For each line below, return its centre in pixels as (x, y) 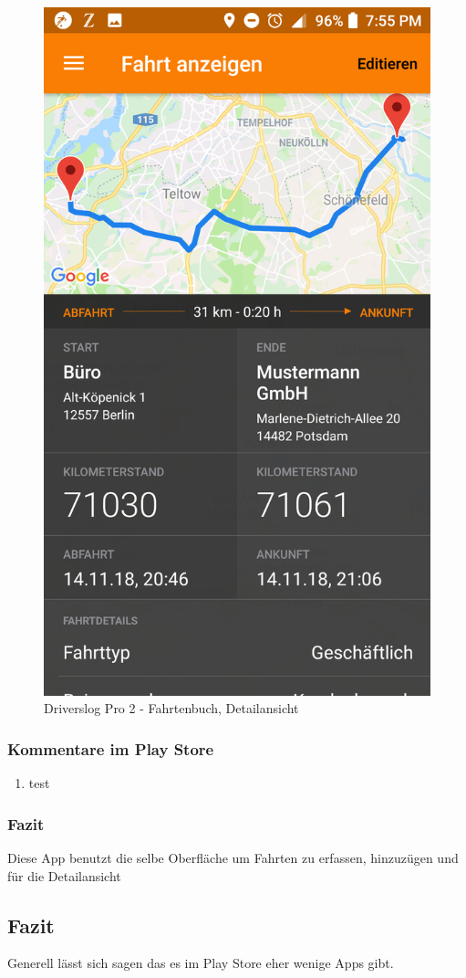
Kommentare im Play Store (111, 748)
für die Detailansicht (64, 875)
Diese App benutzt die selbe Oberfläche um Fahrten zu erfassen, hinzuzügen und (233, 857)
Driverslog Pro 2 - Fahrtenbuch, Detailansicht (171, 708)
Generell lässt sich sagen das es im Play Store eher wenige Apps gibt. (201, 963)
